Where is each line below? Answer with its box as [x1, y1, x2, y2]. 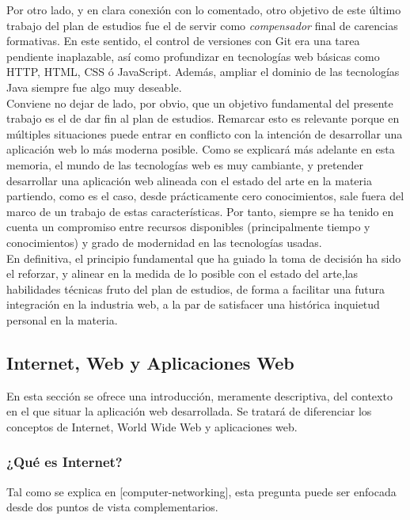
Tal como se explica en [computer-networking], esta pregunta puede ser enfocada [6, 483, 397, 499]
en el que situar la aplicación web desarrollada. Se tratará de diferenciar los [6, 403, 372, 419]
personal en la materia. [6, 311, 118, 328]
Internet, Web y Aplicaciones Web [6, 350, 294, 374]
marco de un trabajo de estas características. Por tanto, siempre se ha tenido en [6, 203, 394, 219]
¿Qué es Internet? [6, 452, 123, 472]
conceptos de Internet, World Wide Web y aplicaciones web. [6, 418, 298, 435]
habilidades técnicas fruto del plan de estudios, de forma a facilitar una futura [6, 280, 385, 297]
